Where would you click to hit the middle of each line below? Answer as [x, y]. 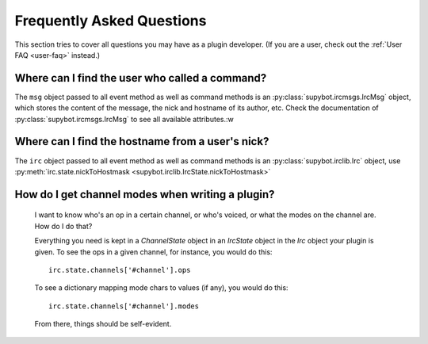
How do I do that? [63, 226]
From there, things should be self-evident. [103, 324]
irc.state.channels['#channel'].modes [124, 306]
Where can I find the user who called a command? [141, 78]
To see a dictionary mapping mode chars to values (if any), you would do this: [161, 288]
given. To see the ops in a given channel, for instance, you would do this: [153, 252]
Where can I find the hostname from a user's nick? [142, 141]
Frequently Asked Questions [111, 21]
